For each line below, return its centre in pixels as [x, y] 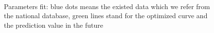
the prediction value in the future [53, 25]
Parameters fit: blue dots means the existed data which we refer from [107, 6]
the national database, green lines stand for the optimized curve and [106, 16]
